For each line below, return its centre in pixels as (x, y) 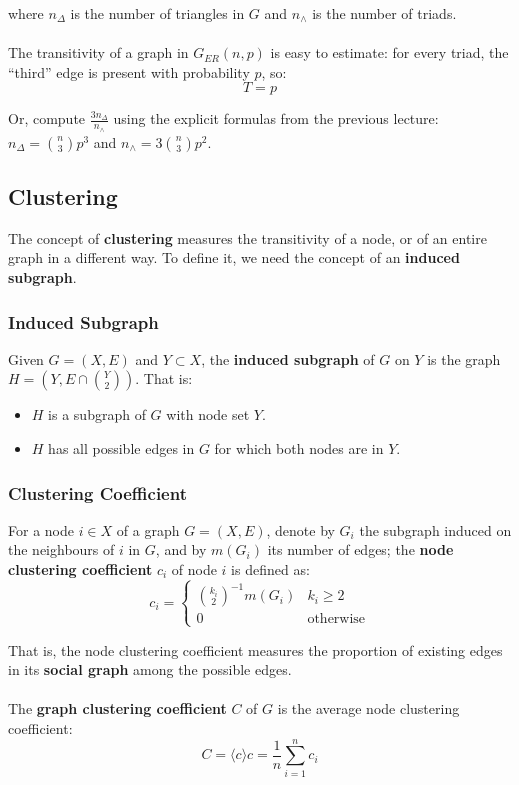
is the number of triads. (384, 13)
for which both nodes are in (299, 448)
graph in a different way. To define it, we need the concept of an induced (234, 257)
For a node (41, 529)
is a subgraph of (97, 414)
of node (194, 569)
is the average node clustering (368, 708)
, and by (181, 549)
